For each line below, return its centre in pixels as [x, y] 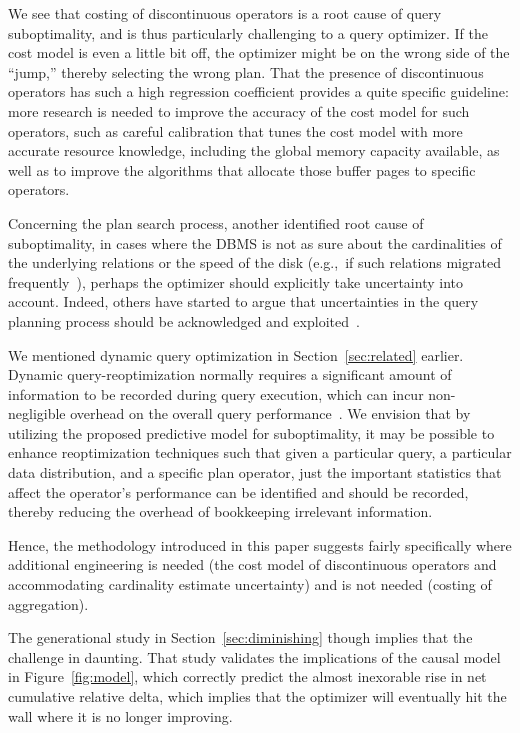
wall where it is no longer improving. [120, 715]
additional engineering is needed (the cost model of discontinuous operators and [252, 564]
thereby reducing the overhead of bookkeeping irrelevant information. [220, 511]
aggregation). [48, 603]
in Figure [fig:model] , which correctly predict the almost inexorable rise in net [247, 676]
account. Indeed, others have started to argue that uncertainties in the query [243, 301]
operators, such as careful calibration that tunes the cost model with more [235, 130]
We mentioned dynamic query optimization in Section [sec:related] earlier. [236, 354]
